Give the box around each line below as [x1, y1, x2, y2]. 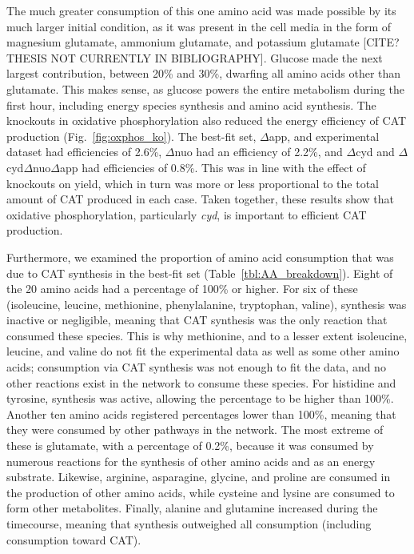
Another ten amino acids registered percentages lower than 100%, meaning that [6, 405, 396, 422]
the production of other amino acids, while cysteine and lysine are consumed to [6, 484, 395, 500]
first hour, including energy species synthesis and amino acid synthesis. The [6, 96, 376, 113]
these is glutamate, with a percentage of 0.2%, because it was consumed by [6, 437, 374, 454]
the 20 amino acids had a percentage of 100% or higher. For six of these [6, 280, 358, 297]
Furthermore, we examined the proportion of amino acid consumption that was [6, 248, 394, 265]
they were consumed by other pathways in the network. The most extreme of [6, 421, 384, 438]
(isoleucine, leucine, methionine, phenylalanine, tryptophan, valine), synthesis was [6, 295, 407, 312]
